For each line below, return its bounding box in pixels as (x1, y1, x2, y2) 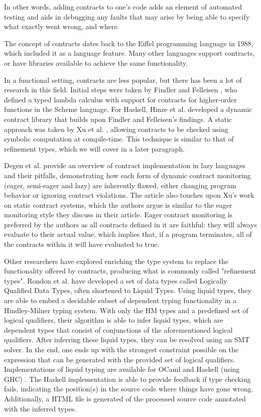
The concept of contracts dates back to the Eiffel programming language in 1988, (4, 38, 253, 48)
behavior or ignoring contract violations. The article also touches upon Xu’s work (4, 190, 254, 200)
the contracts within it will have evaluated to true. (4, 239, 160, 249)
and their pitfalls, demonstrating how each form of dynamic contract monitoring (4, 170, 251, 180)
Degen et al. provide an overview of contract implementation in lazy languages (4, 160, 245, 171)
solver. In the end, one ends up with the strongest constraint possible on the (4, 344, 238, 354)
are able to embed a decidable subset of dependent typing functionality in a (4, 295, 236, 306)
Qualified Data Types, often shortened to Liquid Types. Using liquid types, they (4, 285, 251, 296)
